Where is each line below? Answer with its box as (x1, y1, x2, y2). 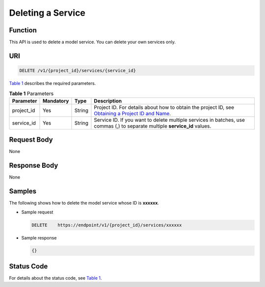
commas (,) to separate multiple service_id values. (94, 123, 212, 130)
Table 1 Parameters (9, 90, 54, 97)
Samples (9, 187, 37, 196)
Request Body (9, 135, 53, 144)
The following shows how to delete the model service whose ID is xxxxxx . (9, 200, 159, 206)
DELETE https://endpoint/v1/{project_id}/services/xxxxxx (31, 222, 182, 228)
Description (94, 97, 122, 104)
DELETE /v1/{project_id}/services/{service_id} (19, 68, 136, 74)
